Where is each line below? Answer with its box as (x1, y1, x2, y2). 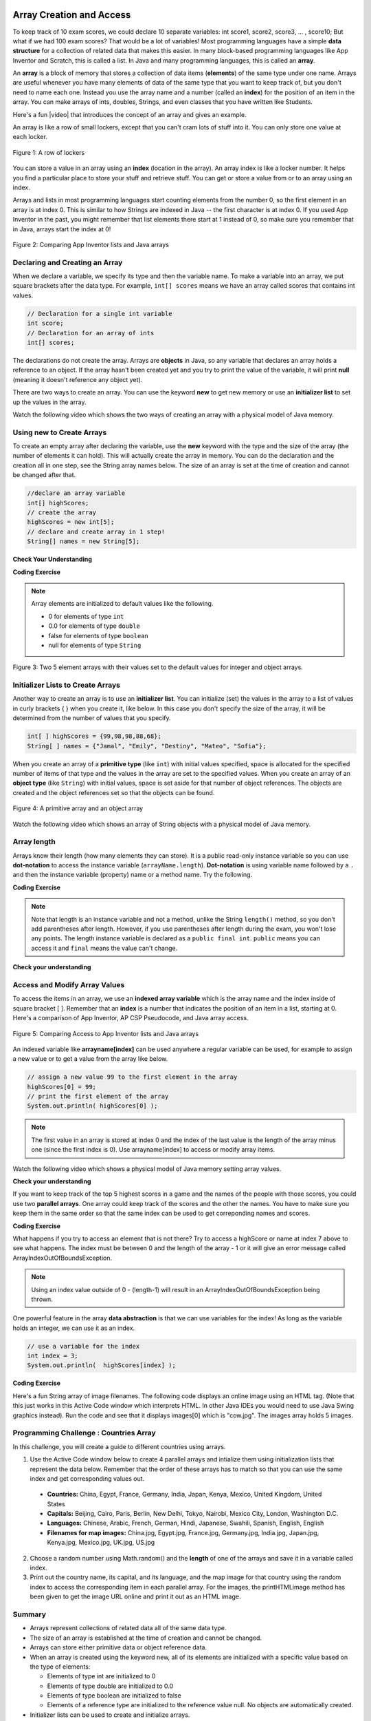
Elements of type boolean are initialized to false (47, 1691, 181, 1700)
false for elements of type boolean (48, 631, 149, 640)
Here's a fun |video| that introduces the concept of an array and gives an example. (12, 110, 247, 118)
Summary (12, 1609, 47, 1619)
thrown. (31, 1295, 53, 1303)
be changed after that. (12, 471, 76, 479)
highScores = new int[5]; (27, 518, 115, 526)
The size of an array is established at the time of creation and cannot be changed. (30, 1634, 262, 1642)
